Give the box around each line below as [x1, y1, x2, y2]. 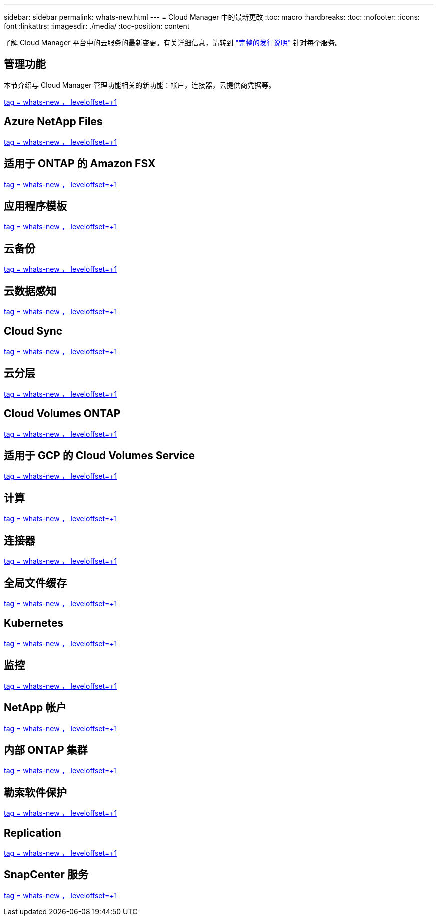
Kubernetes [4, 617, 64, 630]
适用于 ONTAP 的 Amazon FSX [4, 157, 156, 170]
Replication [4, 826, 61, 839]
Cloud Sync [4, 325, 63, 338]
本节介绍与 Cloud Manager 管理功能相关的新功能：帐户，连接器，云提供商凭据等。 [4, 80, 276, 89]
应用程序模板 [4, 199, 67, 212]
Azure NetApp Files [4, 115, 103, 128]
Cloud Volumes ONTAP [4, 407, 121, 420]
